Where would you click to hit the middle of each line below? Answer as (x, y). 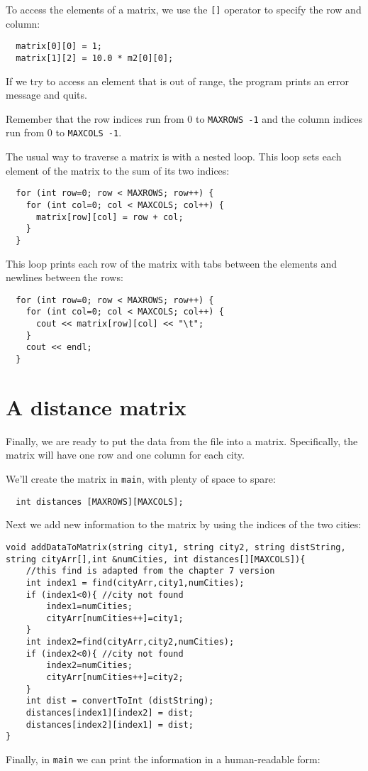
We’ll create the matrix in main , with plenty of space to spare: (141, 478)
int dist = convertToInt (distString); (120, 701)
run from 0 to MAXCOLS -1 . (64, 132)
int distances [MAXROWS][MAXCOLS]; (100, 502)
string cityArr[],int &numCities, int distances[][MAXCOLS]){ (156, 559)
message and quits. (46, 95)
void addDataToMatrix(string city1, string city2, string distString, (176, 547)
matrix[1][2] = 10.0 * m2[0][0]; (95, 58)
